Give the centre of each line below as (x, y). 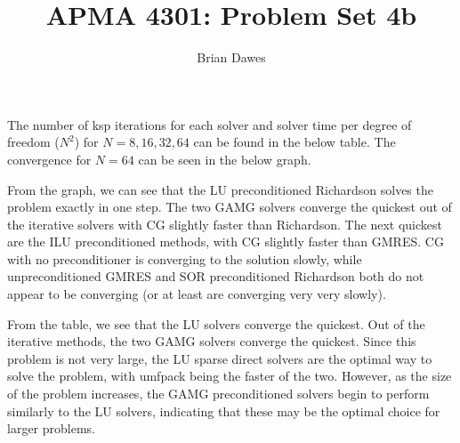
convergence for (49, 159)
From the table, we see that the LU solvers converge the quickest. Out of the (216, 323)
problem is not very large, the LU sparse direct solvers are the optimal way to (220, 358)
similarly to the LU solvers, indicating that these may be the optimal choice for (224, 411)
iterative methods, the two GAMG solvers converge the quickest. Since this (212, 341)
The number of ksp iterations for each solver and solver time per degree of (210, 124)
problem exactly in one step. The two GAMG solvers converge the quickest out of (230, 207)
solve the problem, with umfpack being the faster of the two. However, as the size (230, 376)
